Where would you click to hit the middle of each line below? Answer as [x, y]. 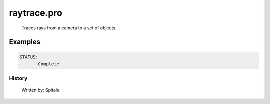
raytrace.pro [36, 13]
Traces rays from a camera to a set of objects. [69, 28]
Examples [25, 42]
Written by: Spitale [41, 90]
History [18, 78]
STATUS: [29, 57]
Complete [49, 64]
